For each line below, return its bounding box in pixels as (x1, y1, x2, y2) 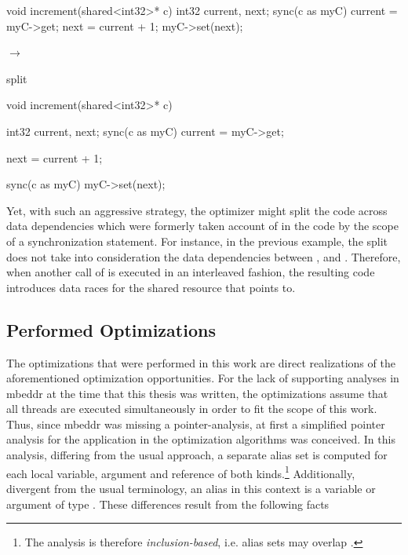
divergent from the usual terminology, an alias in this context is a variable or (6, 480, 376, 496)
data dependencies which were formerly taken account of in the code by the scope (6, 217, 399, 234)
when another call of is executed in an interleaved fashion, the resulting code (6, 264, 375, 280)
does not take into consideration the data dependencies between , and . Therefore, (6, 248, 401, 265)
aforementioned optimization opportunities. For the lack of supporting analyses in (6, 370, 399, 386)
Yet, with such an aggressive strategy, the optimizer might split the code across (6, 202, 388, 218)
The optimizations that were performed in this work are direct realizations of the (6, 354, 395, 371)
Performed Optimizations (6, 317, 216, 341)
